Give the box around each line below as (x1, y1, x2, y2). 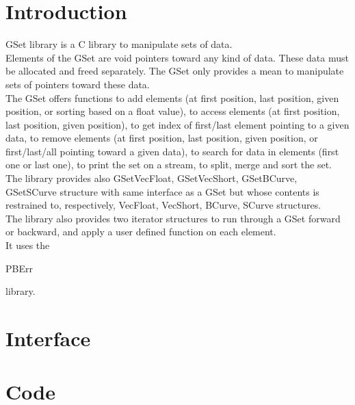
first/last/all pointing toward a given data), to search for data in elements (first (5, 144, 339, 158)
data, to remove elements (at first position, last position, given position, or (5, 131, 318, 145)
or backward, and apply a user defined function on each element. (5, 224, 276, 239)
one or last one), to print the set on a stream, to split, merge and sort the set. (5, 157, 332, 172)
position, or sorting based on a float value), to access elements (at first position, (5, 104, 340, 118)
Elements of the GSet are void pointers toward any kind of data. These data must (5, 50, 349, 64)
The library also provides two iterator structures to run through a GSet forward (5, 211, 341, 225)
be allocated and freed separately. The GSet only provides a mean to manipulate (5, 64, 344, 78)
